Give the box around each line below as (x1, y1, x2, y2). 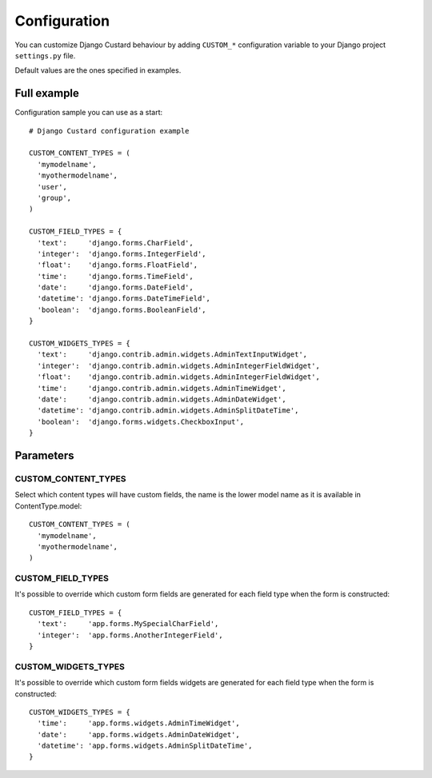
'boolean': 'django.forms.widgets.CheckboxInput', (37, 417, 244, 426)
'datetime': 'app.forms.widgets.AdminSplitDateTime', (37, 741, 253, 751)
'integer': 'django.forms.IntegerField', (37, 249, 207, 258)
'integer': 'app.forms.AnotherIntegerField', (37, 630, 223, 640)
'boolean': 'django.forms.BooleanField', (37, 305, 207, 314)
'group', (37, 193, 72, 202)
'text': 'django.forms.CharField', (37, 238, 194, 247)
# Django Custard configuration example (29, 126, 190, 135)
